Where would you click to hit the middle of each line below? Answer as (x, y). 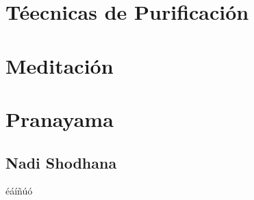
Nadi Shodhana (61, 162)
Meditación (60, 65)
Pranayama (60, 118)
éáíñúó (19, 191)
